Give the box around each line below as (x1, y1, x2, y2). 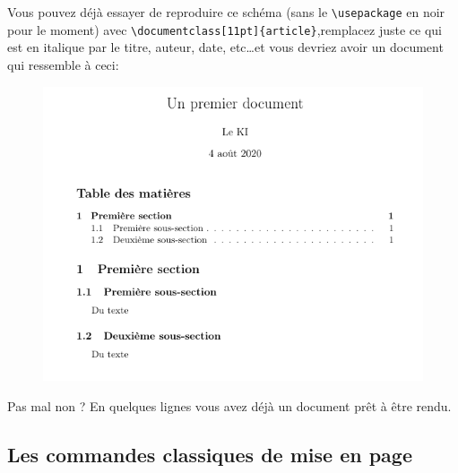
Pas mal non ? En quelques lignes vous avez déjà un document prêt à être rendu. (7, 396, 452, 415)
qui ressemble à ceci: (7, 55, 119, 73)
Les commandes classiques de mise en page (7, 440, 413, 468)
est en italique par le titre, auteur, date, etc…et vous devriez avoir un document (7, 38, 444, 56)
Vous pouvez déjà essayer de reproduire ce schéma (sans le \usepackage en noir (7, 3, 445, 21)
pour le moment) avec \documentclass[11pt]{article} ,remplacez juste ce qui (7, 20, 443, 39)
